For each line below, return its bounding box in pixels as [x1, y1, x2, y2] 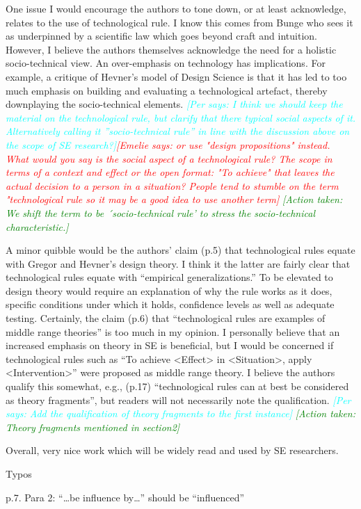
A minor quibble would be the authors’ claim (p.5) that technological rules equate [6, 243, 355, 257]
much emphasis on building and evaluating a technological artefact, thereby [6, 83, 328, 97]
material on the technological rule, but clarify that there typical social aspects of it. [6, 110, 356, 124]
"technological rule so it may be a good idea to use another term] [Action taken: [6, 192, 343, 207]
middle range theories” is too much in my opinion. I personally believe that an [6, 324, 340, 339]
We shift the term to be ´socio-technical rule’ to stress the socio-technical [6, 205, 316, 220]
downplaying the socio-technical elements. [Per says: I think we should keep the [6, 97, 343, 111]
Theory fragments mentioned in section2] [6, 419, 180, 434]
